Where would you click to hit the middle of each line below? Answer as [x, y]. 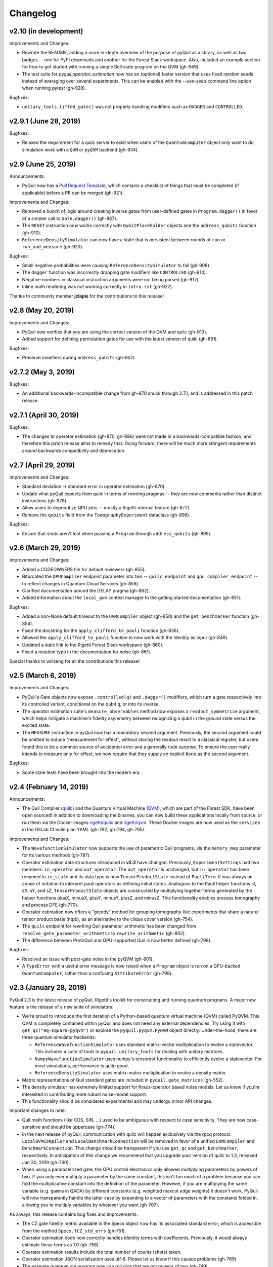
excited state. [36, 725]
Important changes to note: [38, 1110]
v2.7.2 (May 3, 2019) [42, 372]
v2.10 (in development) [46, 31]
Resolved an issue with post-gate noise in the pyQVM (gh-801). [88, 959]
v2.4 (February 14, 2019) [49, 787]
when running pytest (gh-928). [54, 88]
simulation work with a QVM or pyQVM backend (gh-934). [80, 150]
